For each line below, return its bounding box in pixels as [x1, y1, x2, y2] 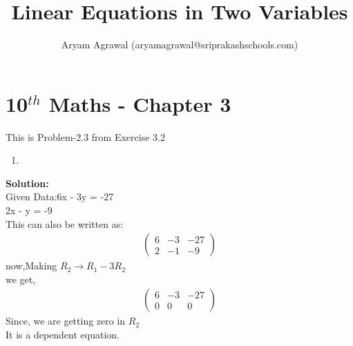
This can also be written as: [6, 216, 124, 231]
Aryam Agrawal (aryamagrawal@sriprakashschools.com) [61, 37, 298, 52]
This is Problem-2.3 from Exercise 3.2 [6, 129, 165, 144]
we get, [6, 271, 36, 286]
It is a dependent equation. [6, 327, 120, 342]
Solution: [6, 175, 49, 190]
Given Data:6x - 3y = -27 [6, 189, 114, 204]
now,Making [6, 258, 57, 273]
